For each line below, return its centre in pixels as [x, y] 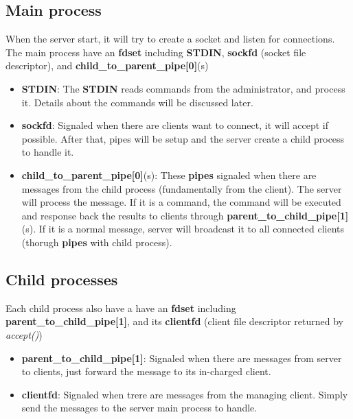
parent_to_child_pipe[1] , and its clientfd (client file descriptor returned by [174, 321]
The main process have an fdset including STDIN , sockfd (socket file [156, 52]
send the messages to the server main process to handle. [139, 408]
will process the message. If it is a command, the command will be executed [181, 202]
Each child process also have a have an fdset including [121, 308]
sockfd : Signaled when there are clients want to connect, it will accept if [175, 125]
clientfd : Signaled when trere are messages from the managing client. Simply [185, 394]
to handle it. [48, 152]
